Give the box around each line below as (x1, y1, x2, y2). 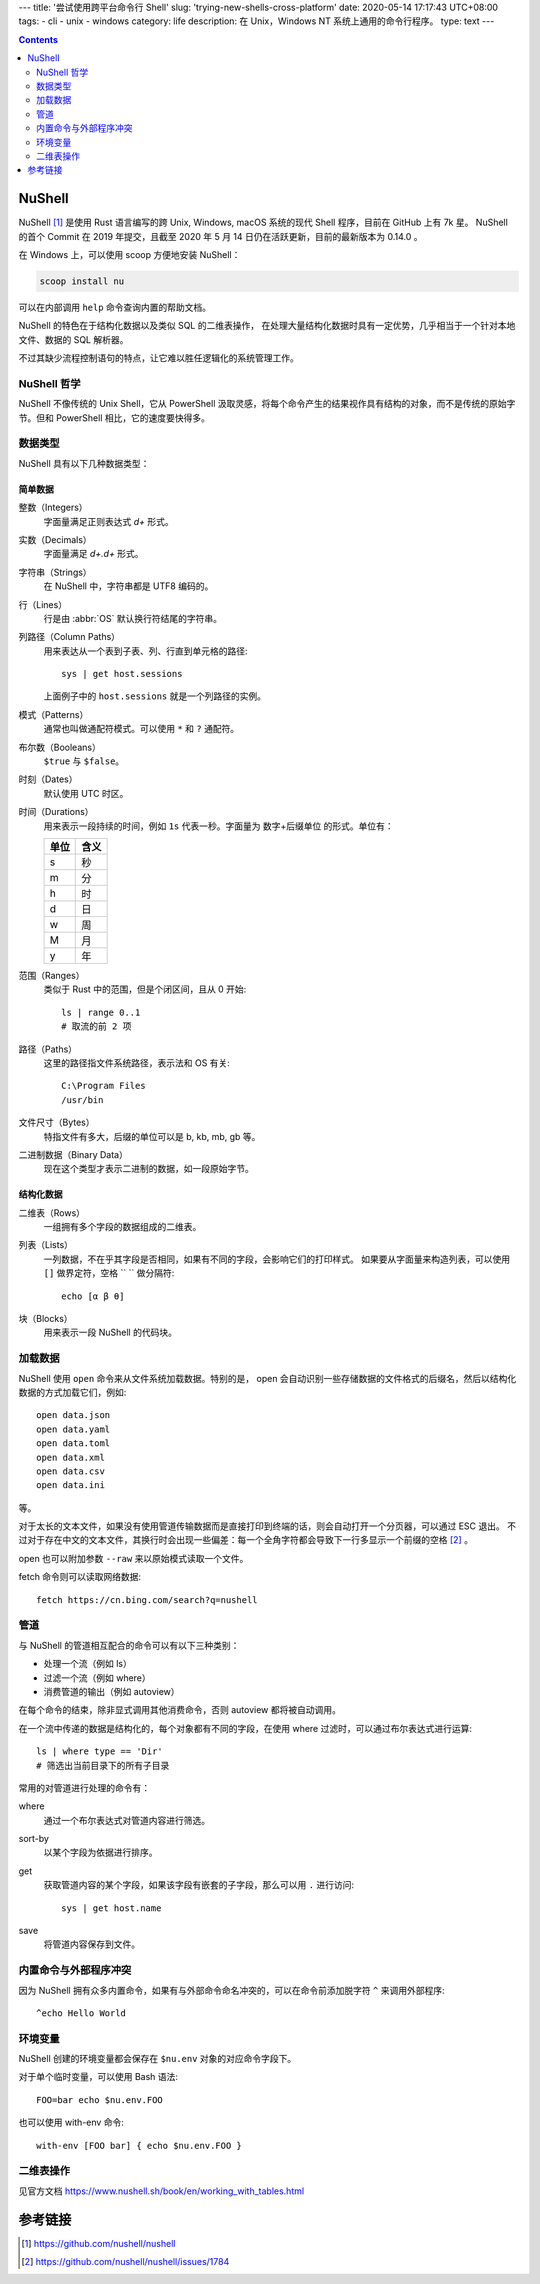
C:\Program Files (61, 1080, 146, 1092)
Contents (18, 33, 59, 45)
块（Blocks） (18, 1313, 74, 1325)
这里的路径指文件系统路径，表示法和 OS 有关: (43, 1056, 230, 1069)
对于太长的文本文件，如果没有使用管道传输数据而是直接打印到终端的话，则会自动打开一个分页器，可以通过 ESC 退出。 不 (18, 1520, 517, 1532)
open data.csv (36, 1465, 105, 1477)
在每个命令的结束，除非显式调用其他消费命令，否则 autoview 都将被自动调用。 (18, 1704, 342, 1716)
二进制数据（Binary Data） (18, 1148, 129, 1160)
